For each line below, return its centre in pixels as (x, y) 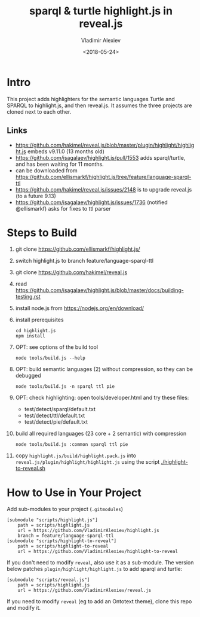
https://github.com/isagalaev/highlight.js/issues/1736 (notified (91, 202)
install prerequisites (40, 320)
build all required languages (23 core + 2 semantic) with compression (101, 434)
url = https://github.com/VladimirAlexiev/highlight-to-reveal (98, 552)
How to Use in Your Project (74, 493)
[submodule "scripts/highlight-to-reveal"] (62, 541)
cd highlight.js (36, 331)
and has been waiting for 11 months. (59, 164)
